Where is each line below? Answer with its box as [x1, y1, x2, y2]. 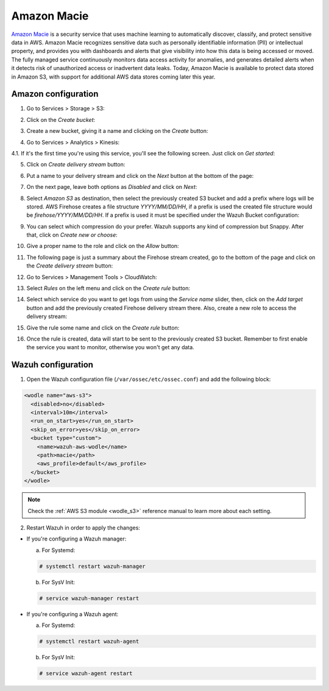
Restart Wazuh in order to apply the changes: [26, 524, 140, 531]
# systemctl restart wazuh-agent [39, 638, 140, 645]
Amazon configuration [11, 89, 99, 99]
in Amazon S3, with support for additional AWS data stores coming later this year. [11, 73, 216, 80]
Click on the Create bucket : [26, 116, 96, 123]
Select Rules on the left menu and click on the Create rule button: [26, 285, 191, 292]
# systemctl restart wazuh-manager [39, 562, 146, 570]
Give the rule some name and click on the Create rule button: [26, 324, 180, 331]
